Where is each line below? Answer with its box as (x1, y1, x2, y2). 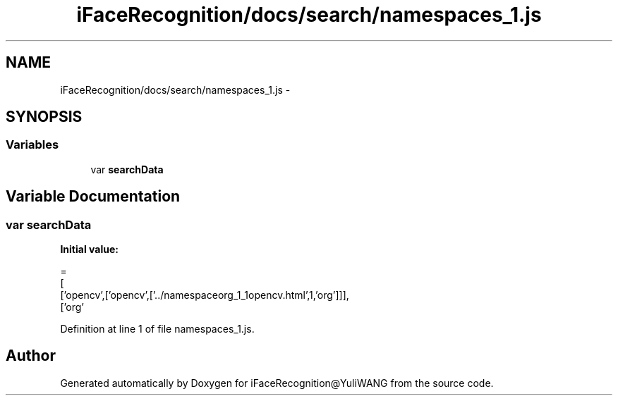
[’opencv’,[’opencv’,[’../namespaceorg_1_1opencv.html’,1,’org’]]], (60, 289, 349, 302)
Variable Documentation (6, 187, 181, 206)
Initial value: (60, 243, 119, 256)
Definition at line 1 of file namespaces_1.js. (60, 323, 255, 335)
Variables (6, 137, 59, 152)
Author (6, 347, 56, 365)
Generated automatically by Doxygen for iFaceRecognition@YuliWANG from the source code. (60, 376, 494, 389)
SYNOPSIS (6, 108, 83, 126)
